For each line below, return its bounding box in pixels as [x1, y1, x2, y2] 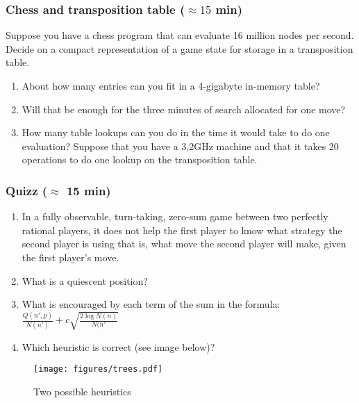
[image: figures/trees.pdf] [33, 364, 163, 375]
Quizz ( [6, 181, 48, 199]
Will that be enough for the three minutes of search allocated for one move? [22, 101, 346, 116]
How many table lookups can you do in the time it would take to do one [22, 125, 330, 140]
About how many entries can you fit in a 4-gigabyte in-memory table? [22, 79, 320, 92]
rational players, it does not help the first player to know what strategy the [22, 222, 342, 237]
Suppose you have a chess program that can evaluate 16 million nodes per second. [6, 28, 354, 42]
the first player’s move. [22, 249, 119, 264]
